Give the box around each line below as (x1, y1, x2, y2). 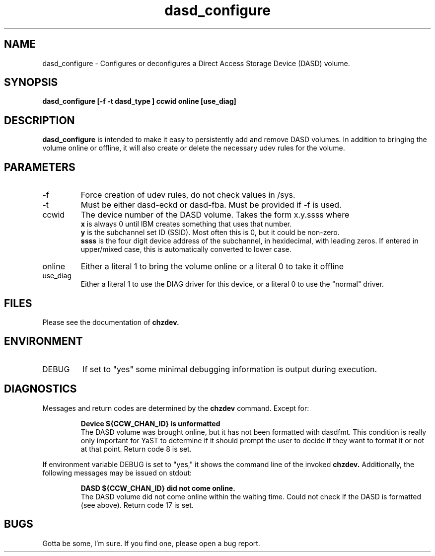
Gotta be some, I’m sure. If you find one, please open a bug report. (42, 539, 260, 548)
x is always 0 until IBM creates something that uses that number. (80, 220, 292, 229)
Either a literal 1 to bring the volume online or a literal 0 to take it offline (80, 261, 344, 272)
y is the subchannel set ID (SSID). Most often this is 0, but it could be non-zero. (80, 228, 340, 237)
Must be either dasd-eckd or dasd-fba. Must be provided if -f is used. (80, 200, 342, 210)
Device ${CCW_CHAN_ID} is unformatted (80, 419, 220, 428)
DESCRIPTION (4, 114, 75, 127)
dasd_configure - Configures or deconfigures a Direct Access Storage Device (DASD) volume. (42, 59, 350, 68)
